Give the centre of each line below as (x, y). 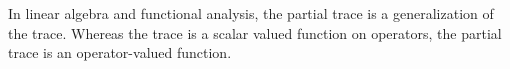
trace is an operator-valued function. (120, 52)
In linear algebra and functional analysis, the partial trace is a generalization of (251, 13)
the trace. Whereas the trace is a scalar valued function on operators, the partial (255, 32)
